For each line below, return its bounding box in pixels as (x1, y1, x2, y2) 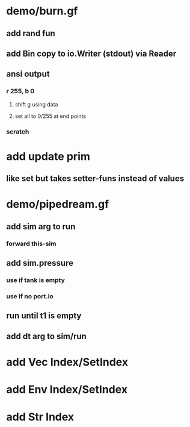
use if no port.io (6, 292, 54, 300)
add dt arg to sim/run (6, 331, 87, 341)
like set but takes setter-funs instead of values (6, 173, 185, 184)
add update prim (6, 149, 90, 163)
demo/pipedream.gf (6, 197, 109, 211)
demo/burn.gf (6, 4, 78, 18)
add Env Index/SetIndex (6, 383, 128, 396)
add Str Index (6, 410, 75, 424)
